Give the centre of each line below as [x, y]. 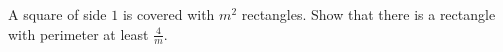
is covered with [168, 14]
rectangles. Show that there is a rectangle [368, 14]
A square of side [57, 14]
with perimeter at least [78, 33]
